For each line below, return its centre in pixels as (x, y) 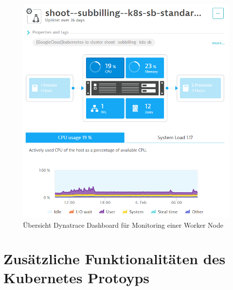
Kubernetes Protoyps (76, 277)
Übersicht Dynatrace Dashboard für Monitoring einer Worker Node (123, 225)
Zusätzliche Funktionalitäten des (115, 258)
